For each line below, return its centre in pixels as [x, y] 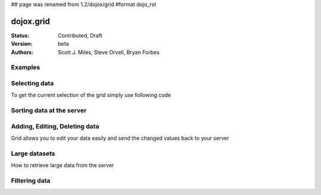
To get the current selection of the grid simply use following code [91, 95]
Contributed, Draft [80, 35]
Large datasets [33, 153]
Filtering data [31, 180]
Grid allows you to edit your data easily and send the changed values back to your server [120, 138]
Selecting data [32, 83]
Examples [26, 67]
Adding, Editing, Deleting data [55, 126]
